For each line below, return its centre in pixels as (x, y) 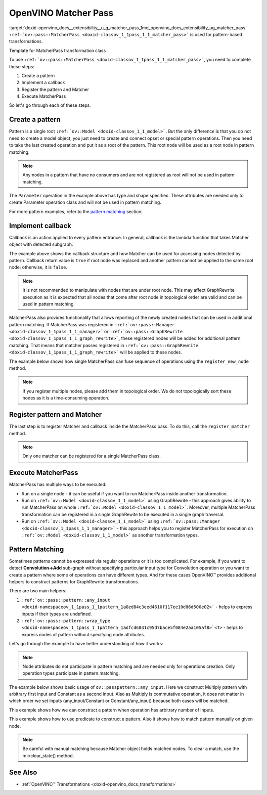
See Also (23, 772)
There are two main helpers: (38, 591)
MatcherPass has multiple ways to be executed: (58, 485)
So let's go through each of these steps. (50, 105)
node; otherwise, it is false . (38, 267)
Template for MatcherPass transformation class (58, 50)
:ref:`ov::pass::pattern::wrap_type (66, 621)
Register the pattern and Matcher (55, 89)
